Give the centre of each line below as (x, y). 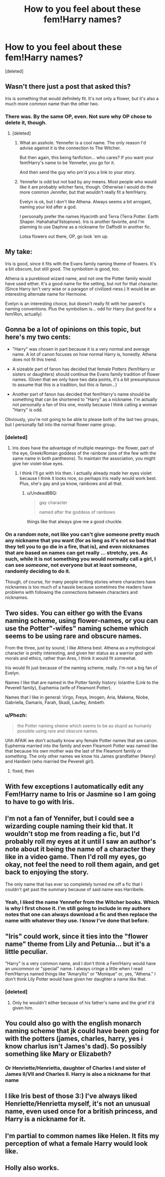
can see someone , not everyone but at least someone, (71, 565)
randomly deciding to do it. (38, 571)
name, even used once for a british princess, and (81, 1111)
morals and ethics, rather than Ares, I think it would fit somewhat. (71, 658)
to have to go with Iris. (40, 802)
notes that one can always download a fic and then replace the (81, 914)
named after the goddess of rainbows (77, 512)
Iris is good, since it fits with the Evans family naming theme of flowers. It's (81, 263)
